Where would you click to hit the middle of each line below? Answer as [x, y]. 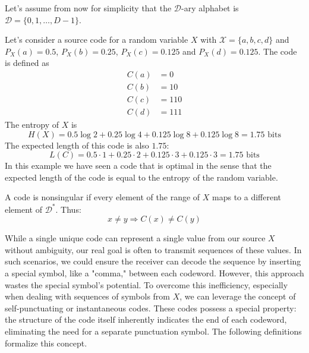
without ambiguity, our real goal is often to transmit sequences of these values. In [153, 249]
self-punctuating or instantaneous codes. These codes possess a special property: [151, 308]
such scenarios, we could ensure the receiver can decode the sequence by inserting [153, 261]
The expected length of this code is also [77, 145]
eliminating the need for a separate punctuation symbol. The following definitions [153, 331]
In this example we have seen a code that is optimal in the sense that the [138, 166]
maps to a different [247, 197]
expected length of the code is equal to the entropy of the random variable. [141, 177]
